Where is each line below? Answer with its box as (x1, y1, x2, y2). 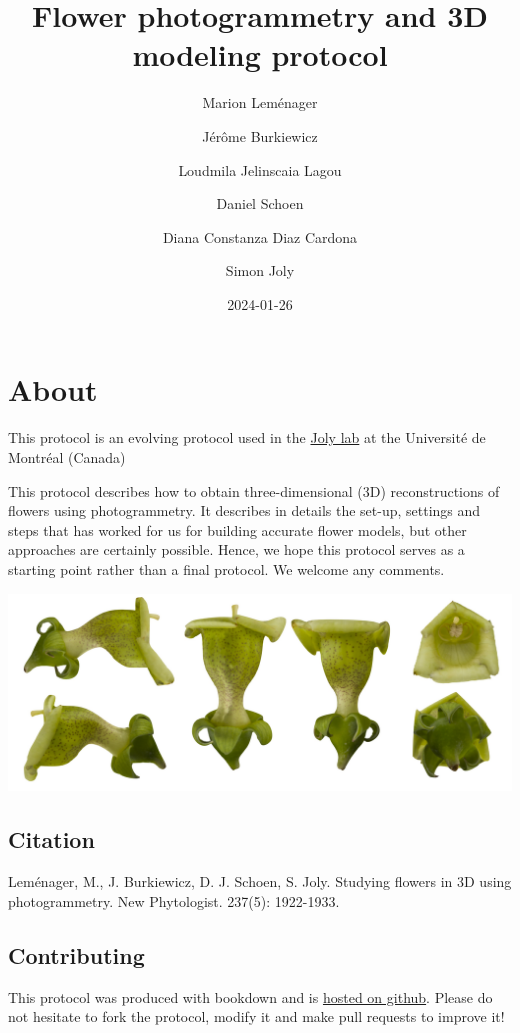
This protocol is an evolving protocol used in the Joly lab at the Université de (8, 427, 486, 448)
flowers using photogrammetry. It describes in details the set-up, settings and (8, 500, 481, 521)
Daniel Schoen (216, 193, 304, 214)
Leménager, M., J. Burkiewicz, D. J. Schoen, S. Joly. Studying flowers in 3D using (8, 871, 512, 892)
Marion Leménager (202, 92, 318, 113)
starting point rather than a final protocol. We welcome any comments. (8, 558, 445, 579)
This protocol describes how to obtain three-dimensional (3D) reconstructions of (8, 480, 500, 501)
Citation (8, 824, 95, 855)
